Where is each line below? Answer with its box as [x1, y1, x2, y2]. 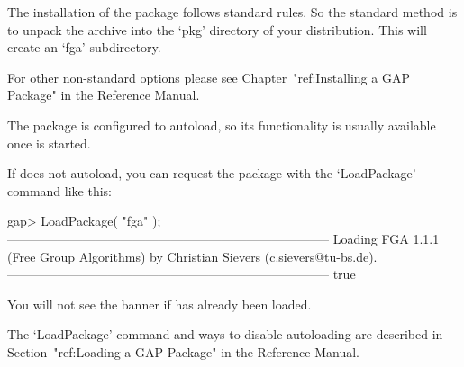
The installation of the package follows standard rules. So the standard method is [7, 3, 458, 21]
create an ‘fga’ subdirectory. [7, 38, 161, 57]
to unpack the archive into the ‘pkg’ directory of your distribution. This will [7, 20, 427, 39]
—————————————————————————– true [7, 264, 356, 283]
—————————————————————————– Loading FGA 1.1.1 [7, 228, 440, 247]
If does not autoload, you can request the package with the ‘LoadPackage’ [7, 164, 416, 183]
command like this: [7, 181, 112, 200]
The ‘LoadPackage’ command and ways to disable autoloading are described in [7, 325, 443, 344]
